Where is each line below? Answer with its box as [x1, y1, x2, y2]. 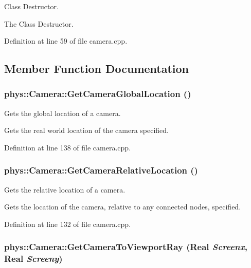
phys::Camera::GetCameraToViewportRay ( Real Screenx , [4, 240, 247, 253]
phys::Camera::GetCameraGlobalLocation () [4, 87, 191, 100]
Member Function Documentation [4, 61, 189, 76]
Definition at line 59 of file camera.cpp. [4, 35, 128, 46]
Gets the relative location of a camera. [4, 184, 126, 195]
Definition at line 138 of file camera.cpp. [4, 142, 131, 152]
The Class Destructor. [4, 18, 74, 29]
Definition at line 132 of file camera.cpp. [4, 218, 131, 229]
